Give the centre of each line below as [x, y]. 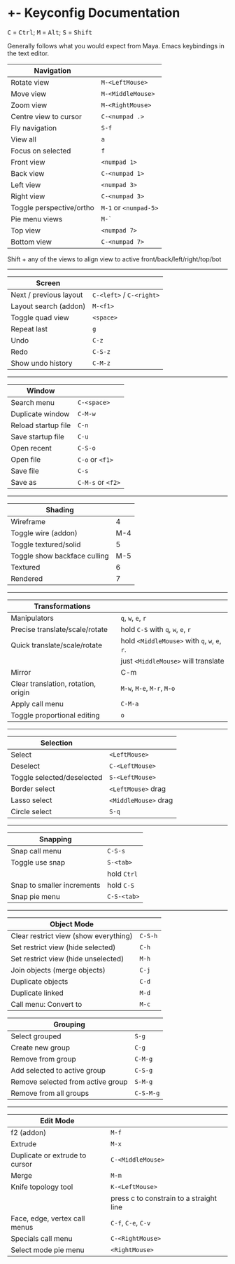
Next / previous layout [47, 294]
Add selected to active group [58, 1070]
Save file [25, 471]
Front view [28, 162]
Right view [28, 196]
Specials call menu [42, 1238]
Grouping [69, 1024]
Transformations [62, 606]
